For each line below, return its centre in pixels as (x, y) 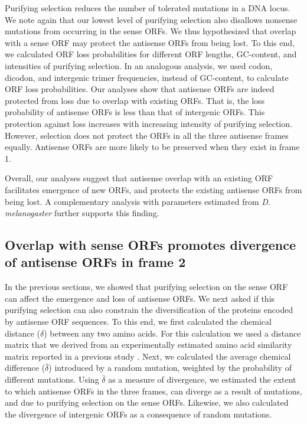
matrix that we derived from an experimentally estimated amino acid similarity (148, 345)
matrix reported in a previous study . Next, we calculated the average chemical (148, 356)
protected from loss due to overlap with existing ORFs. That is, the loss (135, 100)
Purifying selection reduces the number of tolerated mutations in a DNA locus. (148, 8)
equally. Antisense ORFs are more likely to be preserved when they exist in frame (152, 147)
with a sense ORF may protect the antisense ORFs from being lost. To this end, (150, 42)
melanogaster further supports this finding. (82, 213)
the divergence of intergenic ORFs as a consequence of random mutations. (138, 414)
